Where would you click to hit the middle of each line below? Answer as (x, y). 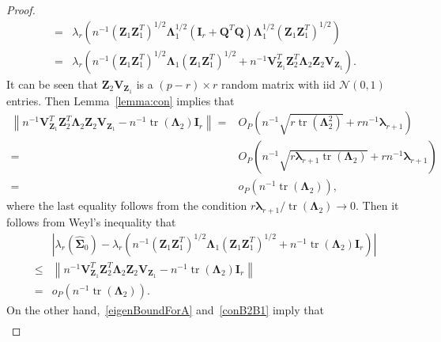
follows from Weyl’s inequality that (91, 222)
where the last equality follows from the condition (127, 205)
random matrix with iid (278, 84)
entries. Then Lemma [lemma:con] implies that (121, 100)
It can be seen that (52, 84)
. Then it (377, 205)
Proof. (21, 9)
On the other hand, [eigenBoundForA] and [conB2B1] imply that (165, 309)
